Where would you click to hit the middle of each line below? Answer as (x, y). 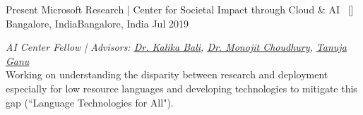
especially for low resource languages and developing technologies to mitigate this (181, 88)
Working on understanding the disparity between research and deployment (167, 74)
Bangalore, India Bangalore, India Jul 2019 (97, 23)
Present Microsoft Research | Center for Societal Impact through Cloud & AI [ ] (180, 9)
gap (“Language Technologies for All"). (90, 102)
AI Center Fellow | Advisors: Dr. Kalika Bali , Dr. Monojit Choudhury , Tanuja (176, 47)
